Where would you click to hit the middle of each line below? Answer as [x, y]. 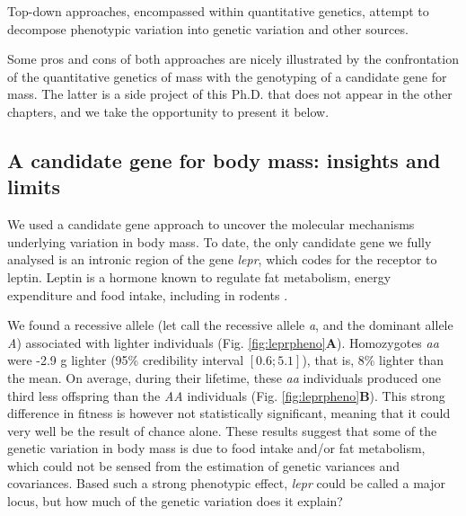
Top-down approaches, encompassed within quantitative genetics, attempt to [218, 11]
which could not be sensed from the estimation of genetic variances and [204, 465]
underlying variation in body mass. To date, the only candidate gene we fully [220, 241]
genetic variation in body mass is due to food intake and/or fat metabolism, [216, 448]
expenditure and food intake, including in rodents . [148, 294]
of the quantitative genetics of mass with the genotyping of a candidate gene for [227, 76]
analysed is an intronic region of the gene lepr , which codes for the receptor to [222, 259]
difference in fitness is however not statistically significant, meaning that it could [229, 413]
